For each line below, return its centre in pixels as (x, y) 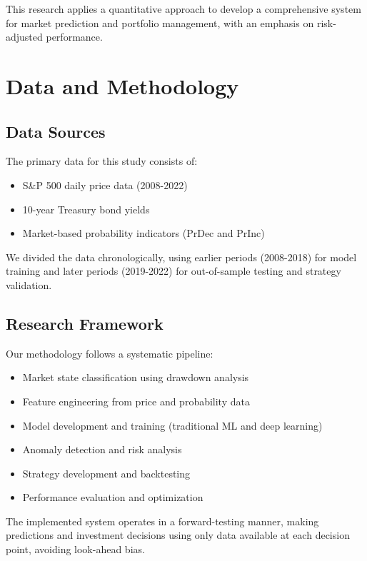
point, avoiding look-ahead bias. (75, 549)
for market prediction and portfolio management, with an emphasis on (160, 22)
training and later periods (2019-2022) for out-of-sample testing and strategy (174, 271)
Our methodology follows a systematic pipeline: (110, 353)
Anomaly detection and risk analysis (102, 449)
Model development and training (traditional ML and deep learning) (172, 425)
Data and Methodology (122, 85)
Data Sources (56, 131)
